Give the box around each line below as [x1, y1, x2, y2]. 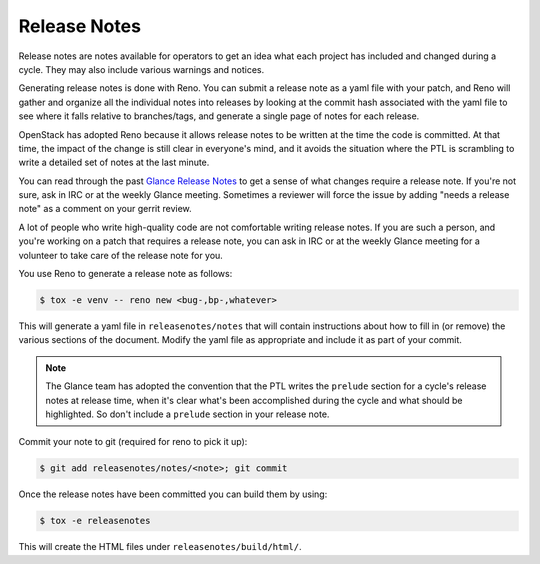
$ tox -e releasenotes [39, 515, 151, 527]
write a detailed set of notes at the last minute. [18, 156, 210, 169]
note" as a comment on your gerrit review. [18, 203, 192, 215]
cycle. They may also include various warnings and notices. [18, 63, 265, 75]
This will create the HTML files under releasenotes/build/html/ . [18, 541, 302, 553]
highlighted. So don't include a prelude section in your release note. [45, 408, 330, 420]
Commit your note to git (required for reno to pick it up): [18, 436, 248, 448]
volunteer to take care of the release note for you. [18, 249, 224, 261]
